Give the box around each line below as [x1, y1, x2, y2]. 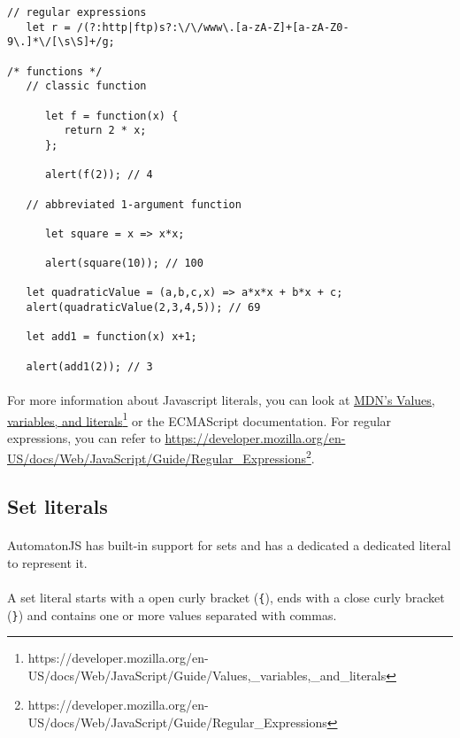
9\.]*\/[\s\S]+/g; [7, 35, 115, 49]
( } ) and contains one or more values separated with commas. [7, 605, 337, 624]
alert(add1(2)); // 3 [26, 360, 153, 373]
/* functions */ [7, 65, 103, 78]
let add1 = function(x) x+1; [26, 330, 197, 344]
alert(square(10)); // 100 [44, 257, 203, 270]
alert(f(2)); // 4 [44, 168, 153, 182]
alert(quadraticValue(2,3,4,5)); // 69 [26, 301, 261, 315]
